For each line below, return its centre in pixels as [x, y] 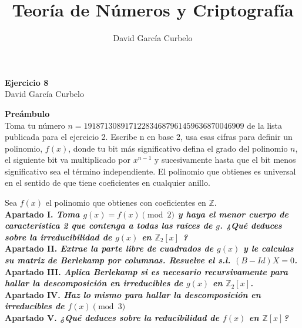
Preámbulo [27, 113]
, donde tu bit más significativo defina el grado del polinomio [178, 148]
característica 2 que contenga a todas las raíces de [109, 225]
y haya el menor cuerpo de [233, 214]
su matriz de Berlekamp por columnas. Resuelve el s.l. [118, 260]
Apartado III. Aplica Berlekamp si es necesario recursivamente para [146, 271]
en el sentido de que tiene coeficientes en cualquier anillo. [108, 183]
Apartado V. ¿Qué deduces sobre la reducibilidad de [112, 317]
